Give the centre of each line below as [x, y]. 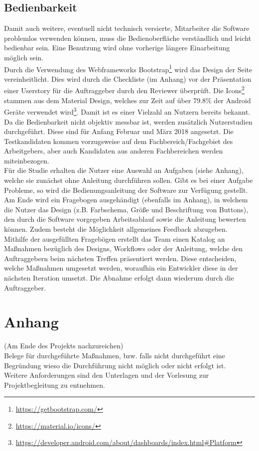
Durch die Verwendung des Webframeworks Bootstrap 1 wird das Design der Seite [128, 68]
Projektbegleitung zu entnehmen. [55, 384]
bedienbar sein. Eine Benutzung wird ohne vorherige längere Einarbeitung [117, 48]
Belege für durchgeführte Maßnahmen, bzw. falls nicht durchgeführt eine [115, 355]
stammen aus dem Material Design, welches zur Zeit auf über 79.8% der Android [128, 100]
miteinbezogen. [27, 160]
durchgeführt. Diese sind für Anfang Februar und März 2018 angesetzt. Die [119, 131]
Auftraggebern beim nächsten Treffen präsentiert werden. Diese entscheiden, [120, 258]
